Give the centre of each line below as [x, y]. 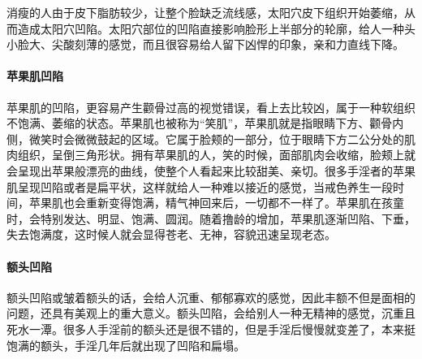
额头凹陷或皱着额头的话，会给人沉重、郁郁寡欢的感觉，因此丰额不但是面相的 [211, 297]
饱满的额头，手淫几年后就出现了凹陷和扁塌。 [126, 345]
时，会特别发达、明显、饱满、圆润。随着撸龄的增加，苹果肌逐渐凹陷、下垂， [211, 218]
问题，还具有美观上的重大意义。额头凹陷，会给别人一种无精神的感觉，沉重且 [211, 313]
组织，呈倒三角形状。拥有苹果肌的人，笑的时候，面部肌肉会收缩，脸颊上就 [216, 155]
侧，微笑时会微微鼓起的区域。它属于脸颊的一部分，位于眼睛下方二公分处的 [205, 138]
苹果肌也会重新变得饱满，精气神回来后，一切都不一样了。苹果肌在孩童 [216, 203]
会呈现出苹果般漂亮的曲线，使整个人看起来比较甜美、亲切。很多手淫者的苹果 [211, 170]
